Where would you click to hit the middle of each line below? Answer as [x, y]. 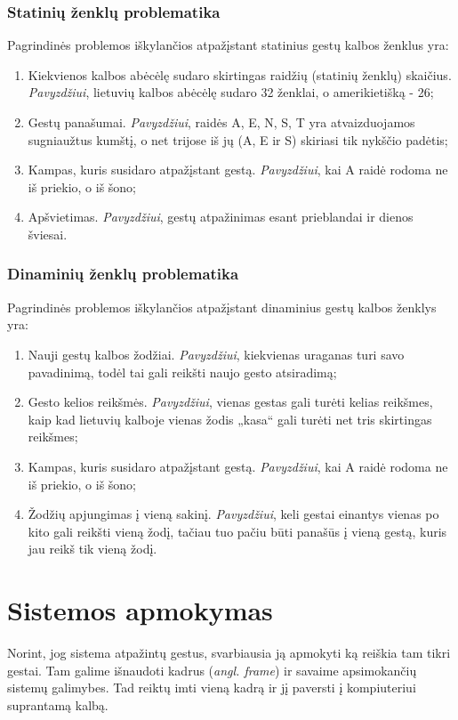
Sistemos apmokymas [140, 610]
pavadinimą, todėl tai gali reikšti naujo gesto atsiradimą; [182, 372]
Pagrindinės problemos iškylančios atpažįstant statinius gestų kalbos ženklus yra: [228, 45]
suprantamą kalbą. [58, 704]
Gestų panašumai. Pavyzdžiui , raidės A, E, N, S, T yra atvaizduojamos [221, 122]
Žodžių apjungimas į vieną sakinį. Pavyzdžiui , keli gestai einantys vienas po [233, 514]
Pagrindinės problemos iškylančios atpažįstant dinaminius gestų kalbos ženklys [222, 307]
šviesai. [48, 234]
